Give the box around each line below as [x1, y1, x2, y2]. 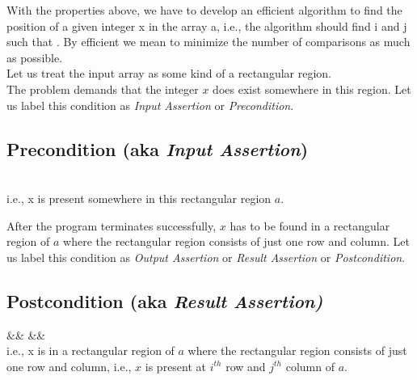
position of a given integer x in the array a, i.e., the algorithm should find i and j [6, 17, 407, 34]
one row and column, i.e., [6, 357, 132, 374]
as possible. [6, 49, 63, 65]
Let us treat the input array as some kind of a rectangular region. [6, 65, 331, 82]
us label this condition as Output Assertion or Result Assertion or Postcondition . [6, 248, 406, 265]
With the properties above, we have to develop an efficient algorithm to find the [6, 2, 402, 18]
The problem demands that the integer [6, 80, 199, 97]
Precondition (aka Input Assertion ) [6, 136, 309, 161]
